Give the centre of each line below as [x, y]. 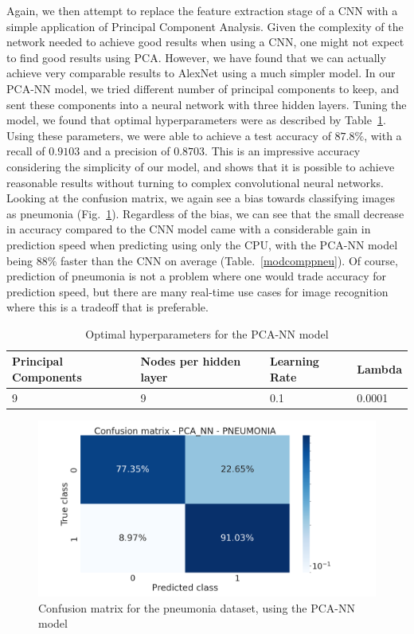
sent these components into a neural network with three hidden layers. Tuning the [207, 104]
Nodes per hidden [191, 361]
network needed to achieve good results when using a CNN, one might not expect [205, 42]
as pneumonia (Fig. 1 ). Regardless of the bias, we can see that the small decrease [205, 213]
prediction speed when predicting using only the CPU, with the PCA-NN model [202, 244]
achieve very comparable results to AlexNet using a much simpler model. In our [201, 73]
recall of [26, 151]
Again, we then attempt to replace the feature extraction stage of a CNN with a [202, 10]
